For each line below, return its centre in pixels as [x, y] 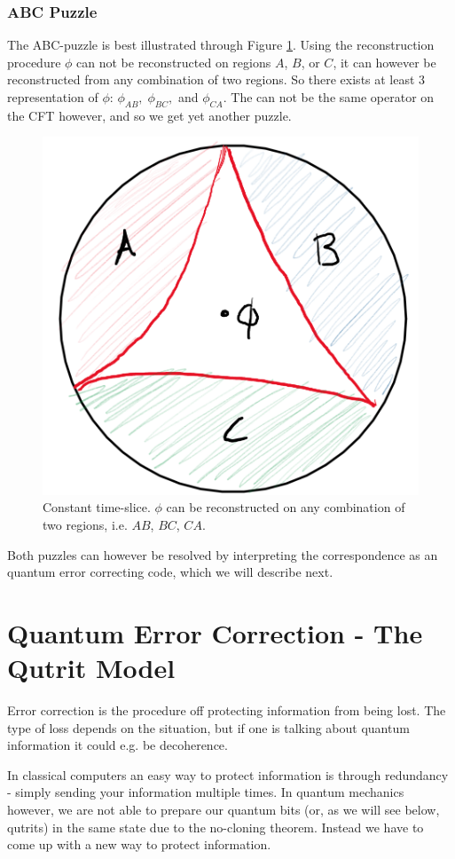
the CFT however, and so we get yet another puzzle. [149, 115]
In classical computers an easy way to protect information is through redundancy [228, 774]
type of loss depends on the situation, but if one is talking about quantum [208, 727]
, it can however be [384, 62]
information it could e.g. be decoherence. [118, 745]
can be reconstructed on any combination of [286, 507]
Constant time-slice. [97, 507]
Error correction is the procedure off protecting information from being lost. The [227, 710]
